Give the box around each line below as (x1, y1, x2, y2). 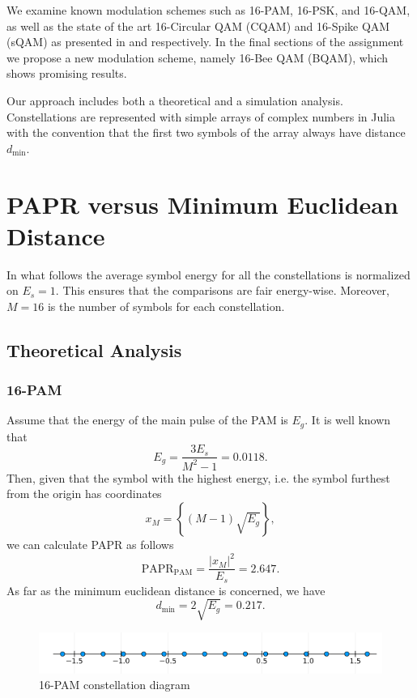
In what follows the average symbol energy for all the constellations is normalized (6, 266, 411, 283)
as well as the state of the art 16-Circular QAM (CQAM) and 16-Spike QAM (6, 17, 390, 34)
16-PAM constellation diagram (39, 676, 190, 693)
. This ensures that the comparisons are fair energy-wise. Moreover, (55, 282, 389, 299)
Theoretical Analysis (6, 337, 182, 362)
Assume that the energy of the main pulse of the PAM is (6, 411, 288, 428)
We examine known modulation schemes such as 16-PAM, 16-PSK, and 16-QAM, (6, 2, 411, 18)
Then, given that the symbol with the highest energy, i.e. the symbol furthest (6, 469, 390, 486)
